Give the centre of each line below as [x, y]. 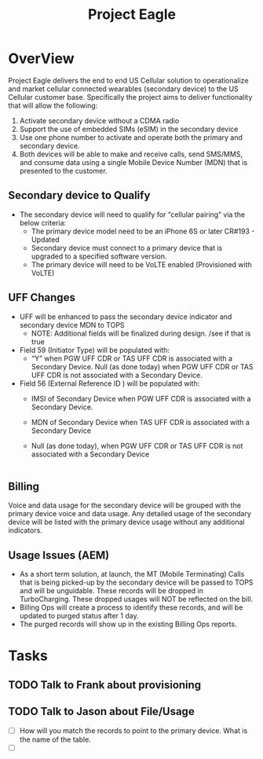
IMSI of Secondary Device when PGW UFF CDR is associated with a [141, 398]
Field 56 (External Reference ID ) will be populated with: [110, 383]
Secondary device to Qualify [79, 195]
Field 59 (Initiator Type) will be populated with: [95, 350]
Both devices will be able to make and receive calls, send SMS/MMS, [131, 154]
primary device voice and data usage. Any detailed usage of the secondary [130, 514]
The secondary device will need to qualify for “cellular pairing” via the [132, 214]
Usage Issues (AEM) [59, 555]
